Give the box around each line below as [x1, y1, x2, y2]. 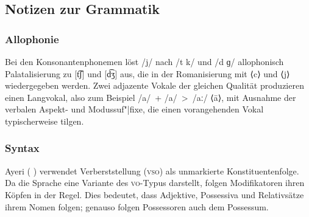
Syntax [5, 140, 40, 156]
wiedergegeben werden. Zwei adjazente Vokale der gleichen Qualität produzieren [5, 79, 304, 92]
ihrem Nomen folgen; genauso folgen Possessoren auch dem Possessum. [5, 200, 269, 213]
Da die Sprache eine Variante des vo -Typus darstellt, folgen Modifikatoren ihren [5, 176, 305, 189]
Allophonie [5, 31, 59, 46]
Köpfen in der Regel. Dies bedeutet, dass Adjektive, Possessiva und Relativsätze [5, 188, 304, 201]
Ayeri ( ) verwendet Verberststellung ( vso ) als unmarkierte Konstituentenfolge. [5, 164, 299, 177]
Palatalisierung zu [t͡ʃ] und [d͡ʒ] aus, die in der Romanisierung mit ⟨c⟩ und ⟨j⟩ [5, 67, 290, 80]
